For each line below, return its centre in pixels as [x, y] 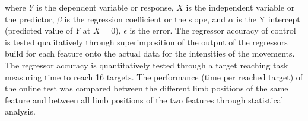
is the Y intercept [268, 19]
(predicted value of [39, 30]
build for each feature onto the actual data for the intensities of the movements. [150, 53]
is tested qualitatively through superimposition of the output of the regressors [146, 42]
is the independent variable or [240, 7]
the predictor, [30, 19]
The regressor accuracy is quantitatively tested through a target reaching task [147, 65]
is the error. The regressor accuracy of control [213, 30]
